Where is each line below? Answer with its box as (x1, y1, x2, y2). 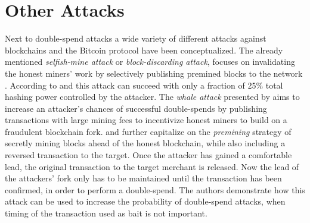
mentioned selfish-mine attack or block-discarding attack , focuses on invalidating (5, 55, 295, 68)
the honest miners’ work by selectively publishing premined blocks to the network (5, 67, 303, 79)
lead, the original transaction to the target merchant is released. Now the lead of (5, 160, 299, 172)
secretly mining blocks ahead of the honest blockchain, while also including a (5, 137, 286, 149)
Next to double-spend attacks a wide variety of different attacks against (5, 32, 266, 45)
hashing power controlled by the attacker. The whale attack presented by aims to (5, 90, 300, 103)
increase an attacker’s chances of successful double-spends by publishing (5, 102, 267, 114)
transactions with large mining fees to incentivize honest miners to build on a (5, 114, 287, 126)
